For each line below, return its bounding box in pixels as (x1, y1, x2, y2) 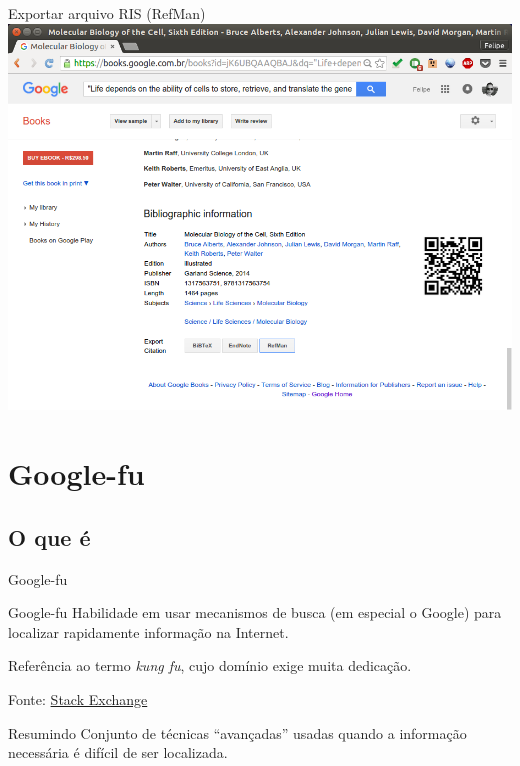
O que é (8, 521, 91, 552)
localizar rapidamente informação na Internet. (8, 621, 289, 642)
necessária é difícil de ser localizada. (8, 742, 228, 763)
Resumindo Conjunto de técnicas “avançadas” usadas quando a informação (8, 722, 467, 743)
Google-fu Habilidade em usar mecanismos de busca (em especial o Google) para (8, 602, 502, 623)
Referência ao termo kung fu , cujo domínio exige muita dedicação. (8, 655, 412, 676)
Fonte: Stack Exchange (8, 688, 148, 709)
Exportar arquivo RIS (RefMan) (8, 3, 206, 23)
